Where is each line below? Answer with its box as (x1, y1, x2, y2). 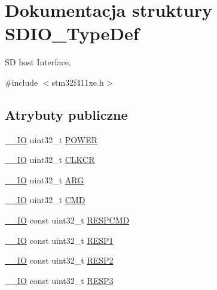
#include (5, 75, 38, 88)
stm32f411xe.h (51, 75, 104, 88)
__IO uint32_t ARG (5, 173, 84, 186)
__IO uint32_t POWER (5, 133, 98, 146)
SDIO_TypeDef (5, 21, 139, 46)
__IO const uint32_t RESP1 (5, 234, 114, 246)
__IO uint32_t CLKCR (5, 153, 95, 166)
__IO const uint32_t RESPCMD (5, 214, 130, 226)
